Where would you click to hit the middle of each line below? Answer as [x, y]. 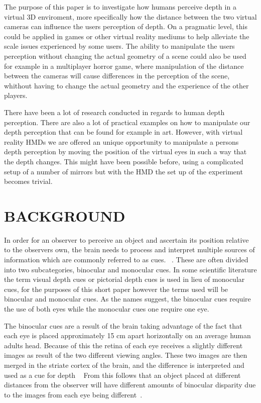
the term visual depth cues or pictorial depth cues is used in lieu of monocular [124, 279]
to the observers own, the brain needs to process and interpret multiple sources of [129, 249]
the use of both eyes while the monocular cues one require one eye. [107, 308]
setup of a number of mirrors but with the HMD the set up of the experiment [123, 171]
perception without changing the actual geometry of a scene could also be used [125, 56]
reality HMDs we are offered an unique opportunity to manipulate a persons [121, 141]
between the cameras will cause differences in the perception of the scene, [117, 76]
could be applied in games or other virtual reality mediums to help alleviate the [127, 36]
